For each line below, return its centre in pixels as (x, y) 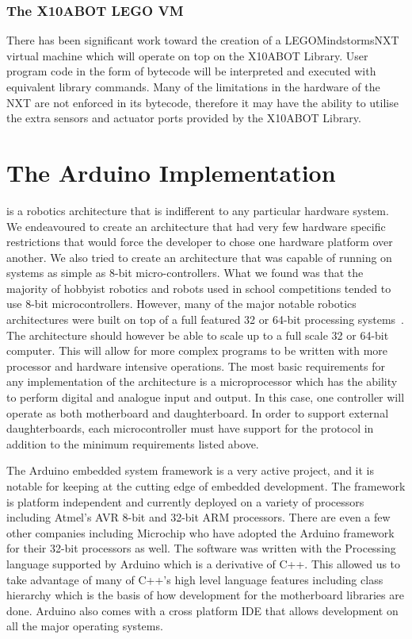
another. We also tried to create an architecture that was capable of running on (199, 257)
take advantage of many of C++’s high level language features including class (195, 579)
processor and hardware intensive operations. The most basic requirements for (196, 366)
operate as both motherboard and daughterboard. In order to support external (198, 412)
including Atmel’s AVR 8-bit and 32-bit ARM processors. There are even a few (198, 517)
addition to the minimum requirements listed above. (133, 443)
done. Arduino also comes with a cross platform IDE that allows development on (202, 610)
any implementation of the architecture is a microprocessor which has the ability (202, 381)
